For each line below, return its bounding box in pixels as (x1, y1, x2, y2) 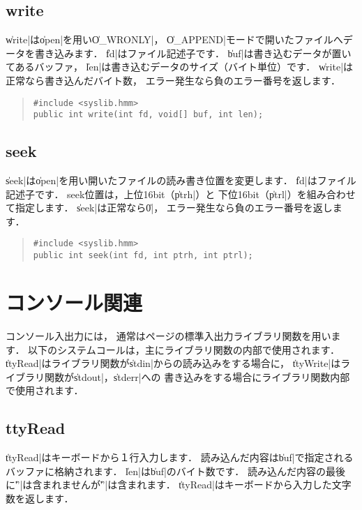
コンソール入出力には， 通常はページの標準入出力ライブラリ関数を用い (6, 328, 331, 343)
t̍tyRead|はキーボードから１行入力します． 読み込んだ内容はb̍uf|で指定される (6, 450, 354, 465)
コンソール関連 (6, 287, 143, 316)
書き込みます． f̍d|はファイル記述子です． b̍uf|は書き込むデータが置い (34, 45, 352, 60)
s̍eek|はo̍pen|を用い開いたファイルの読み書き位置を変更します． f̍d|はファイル (6, 173, 356, 188)
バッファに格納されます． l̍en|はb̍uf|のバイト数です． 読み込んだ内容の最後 (6, 463, 345, 478)
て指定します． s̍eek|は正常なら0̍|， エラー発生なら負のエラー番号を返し (6, 200, 333, 215)
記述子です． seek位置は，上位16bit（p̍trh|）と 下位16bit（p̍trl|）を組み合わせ (6, 186, 356, 201)
